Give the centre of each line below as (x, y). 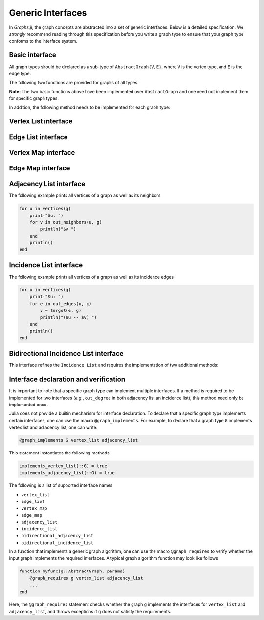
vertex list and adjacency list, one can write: (53, 427)
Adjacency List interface (47, 184)
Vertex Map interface (42, 153)
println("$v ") (58, 229)
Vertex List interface (41, 121)
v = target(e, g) (61, 310)
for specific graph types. (34, 98)
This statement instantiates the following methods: (60, 453)
